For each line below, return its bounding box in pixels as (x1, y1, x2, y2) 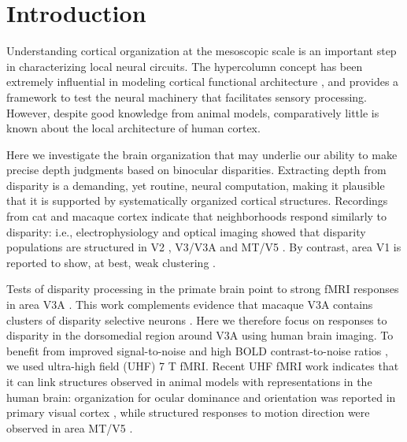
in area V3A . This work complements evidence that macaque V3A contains (6, 296, 373, 313)
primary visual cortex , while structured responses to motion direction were (6, 404, 370, 421)
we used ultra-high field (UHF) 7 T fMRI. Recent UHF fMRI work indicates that (6, 358, 399, 374)
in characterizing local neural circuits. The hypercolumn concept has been (6, 58, 363, 74)
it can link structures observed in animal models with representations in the (6, 373, 372, 389)
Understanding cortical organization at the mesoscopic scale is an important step (6, 43, 397, 59)
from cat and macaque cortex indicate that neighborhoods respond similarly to (6, 208, 387, 225)
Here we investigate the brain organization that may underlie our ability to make (6, 146, 398, 162)
